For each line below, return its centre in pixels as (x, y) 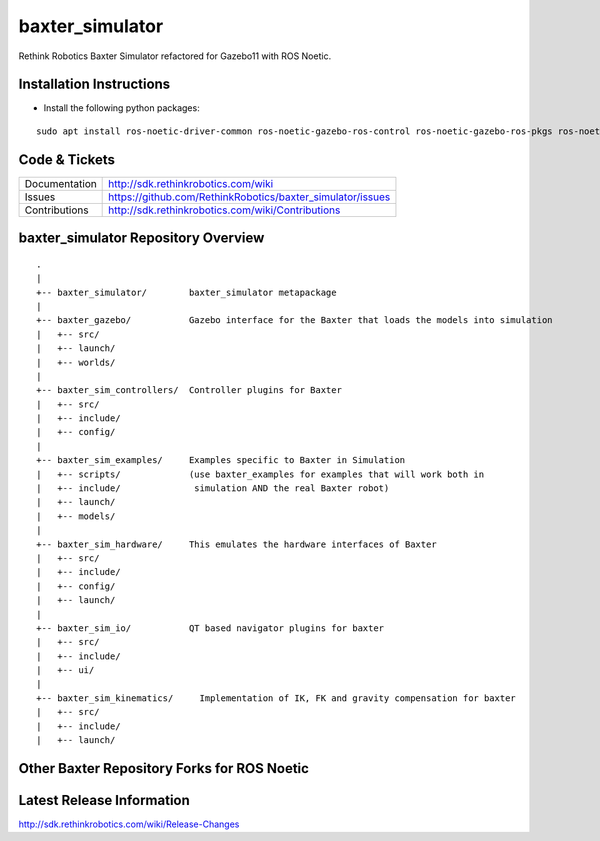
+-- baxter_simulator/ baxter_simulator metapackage (186, 292)
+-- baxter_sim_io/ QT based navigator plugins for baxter (210, 628)
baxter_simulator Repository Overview (141, 238)
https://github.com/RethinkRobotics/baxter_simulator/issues (249, 197)
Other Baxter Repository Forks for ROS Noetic (164, 768)
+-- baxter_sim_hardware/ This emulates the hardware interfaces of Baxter (236, 544)
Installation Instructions (94, 84)
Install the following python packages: (121, 108)
